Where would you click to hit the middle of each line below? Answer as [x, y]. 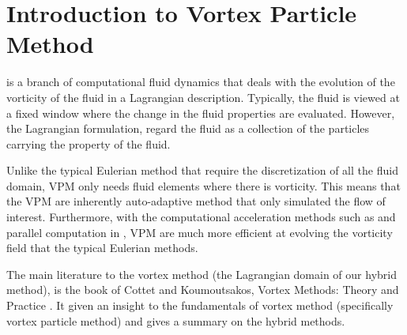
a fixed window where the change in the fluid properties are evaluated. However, [201, 113]
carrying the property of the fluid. [89, 143]
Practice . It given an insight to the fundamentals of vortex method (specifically [200, 305]
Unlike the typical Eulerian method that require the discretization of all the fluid [202, 170]
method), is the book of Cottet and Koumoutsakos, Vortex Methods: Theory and [203, 290]
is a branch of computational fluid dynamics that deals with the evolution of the [201, 82]
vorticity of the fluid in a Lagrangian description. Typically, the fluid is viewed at [203, 97]
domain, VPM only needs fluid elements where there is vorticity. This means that [203, 185]
